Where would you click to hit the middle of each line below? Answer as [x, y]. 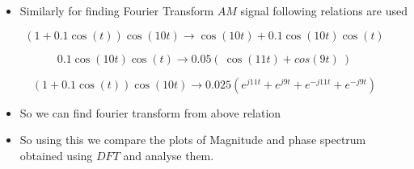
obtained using [56, 155]
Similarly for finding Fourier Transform [117, 10]
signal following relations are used [324, 10]
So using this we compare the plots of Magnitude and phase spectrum [193, 140]
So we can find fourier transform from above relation [150, 112]
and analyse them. [169, 155]
